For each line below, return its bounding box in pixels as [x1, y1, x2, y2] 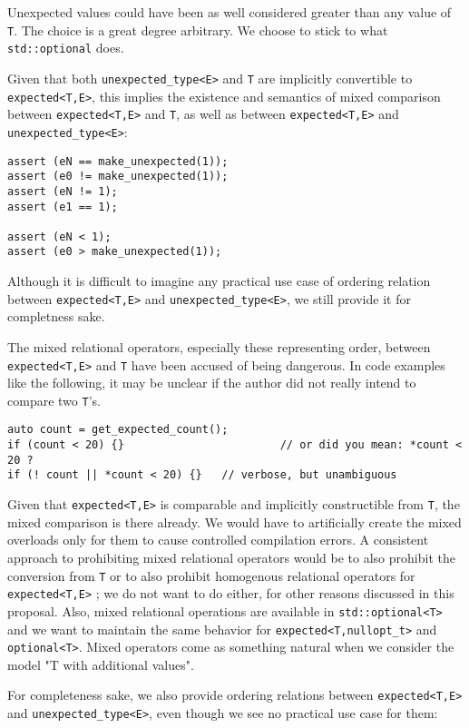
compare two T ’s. [7, 390, 101, 409]
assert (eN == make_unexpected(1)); [7, 154, 229, 168]
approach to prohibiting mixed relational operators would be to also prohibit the [7, 547, 455, 566]
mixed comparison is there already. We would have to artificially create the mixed [7, 512, 462, 531]
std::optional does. [7, 38, 124, 57]
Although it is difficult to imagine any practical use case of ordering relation [7, 271, 431, 290]
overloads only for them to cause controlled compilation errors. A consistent [7, 530, 429, 549]
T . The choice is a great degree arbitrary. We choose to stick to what [7, 20, 388, 39]
